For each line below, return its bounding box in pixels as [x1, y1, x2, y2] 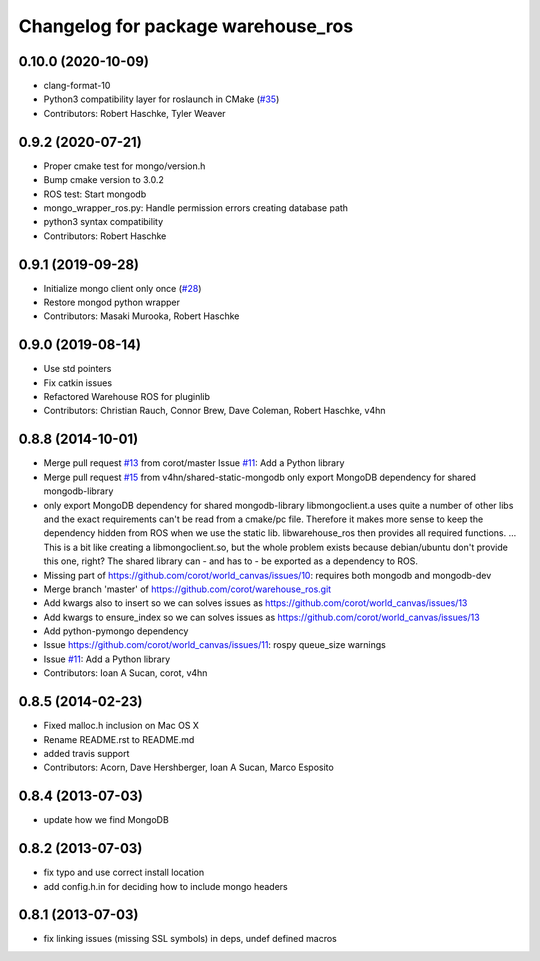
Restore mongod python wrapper [43, 296, 180, 308]
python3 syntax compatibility [43, 216, 164, 228]
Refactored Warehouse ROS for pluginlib [43, 391, 210, 403]
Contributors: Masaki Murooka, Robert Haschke [43, 310, 240, 322]
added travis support [43, 747, 130, 759]
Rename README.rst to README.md [43, 733, 195, 745]
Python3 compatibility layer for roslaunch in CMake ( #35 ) [43, 93, 280, 105]
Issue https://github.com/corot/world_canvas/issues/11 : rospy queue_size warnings [43, 639, 387, 651]
